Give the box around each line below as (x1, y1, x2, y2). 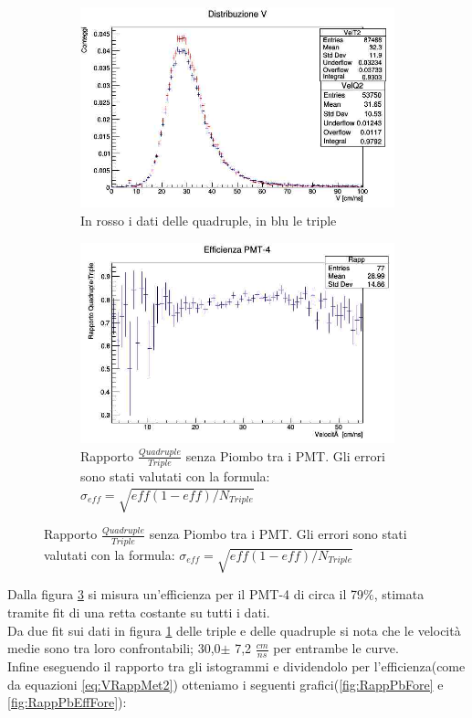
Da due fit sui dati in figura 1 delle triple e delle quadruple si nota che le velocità (7, 620, 461, 639)
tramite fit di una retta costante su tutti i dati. (7, 602, 270, 621)
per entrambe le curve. (273, 639, 399, 658)
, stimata (373, 585, 425, 604)
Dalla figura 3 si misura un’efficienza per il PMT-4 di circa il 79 (7, 585, 363, 604)
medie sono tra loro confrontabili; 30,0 (7, 639, 221, 658)
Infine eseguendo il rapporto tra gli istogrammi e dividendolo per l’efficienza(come (7, 656, 466, 675)
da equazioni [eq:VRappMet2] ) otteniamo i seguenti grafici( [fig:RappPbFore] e (7, 674, 444, 693)
